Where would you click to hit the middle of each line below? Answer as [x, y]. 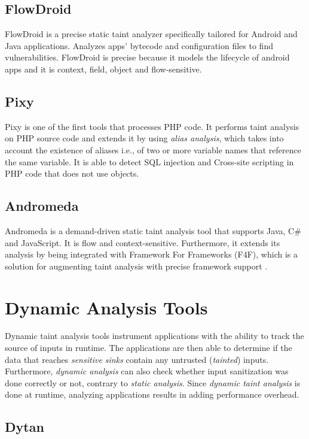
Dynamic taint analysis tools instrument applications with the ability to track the [154, 336]
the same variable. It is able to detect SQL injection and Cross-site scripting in [149, 161]
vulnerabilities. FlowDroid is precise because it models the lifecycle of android [147, 57]
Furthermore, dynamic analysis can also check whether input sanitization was [147, 371]
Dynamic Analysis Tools [106, 307]
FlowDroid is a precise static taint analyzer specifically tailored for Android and [151, 34]
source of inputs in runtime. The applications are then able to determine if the [149, 348]
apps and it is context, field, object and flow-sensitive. [103, 69]
